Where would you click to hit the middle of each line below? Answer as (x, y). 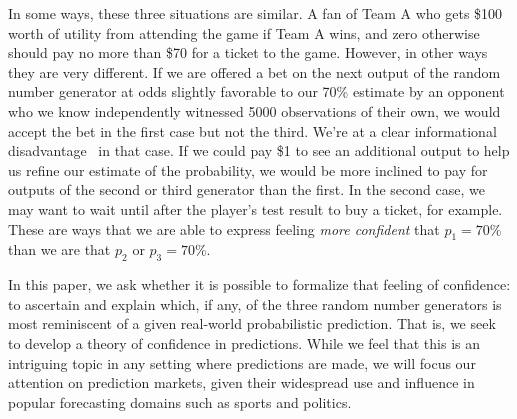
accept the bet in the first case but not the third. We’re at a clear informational (252, 130)
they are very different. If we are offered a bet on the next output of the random (254, 71)
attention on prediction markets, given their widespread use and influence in (241, 382)
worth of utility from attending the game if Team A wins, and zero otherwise (244, 32)
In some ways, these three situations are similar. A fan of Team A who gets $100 (255, 13)
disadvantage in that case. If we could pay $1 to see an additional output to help (259, 150)
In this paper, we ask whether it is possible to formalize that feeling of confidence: (259, 284)
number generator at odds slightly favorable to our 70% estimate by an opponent (256, 91)
